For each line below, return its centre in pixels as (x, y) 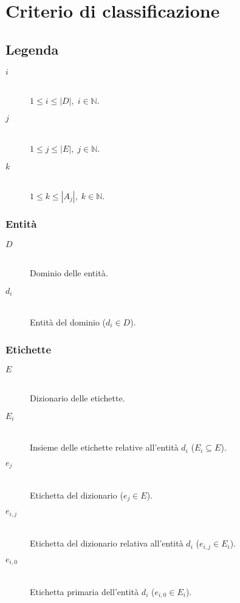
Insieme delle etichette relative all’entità (104, 447)
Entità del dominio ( (68, 322)
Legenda (32, 49)
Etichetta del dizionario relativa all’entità (107, 543)
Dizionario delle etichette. (77, 398)
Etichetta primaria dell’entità (84, 591)
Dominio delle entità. (69, 273)
